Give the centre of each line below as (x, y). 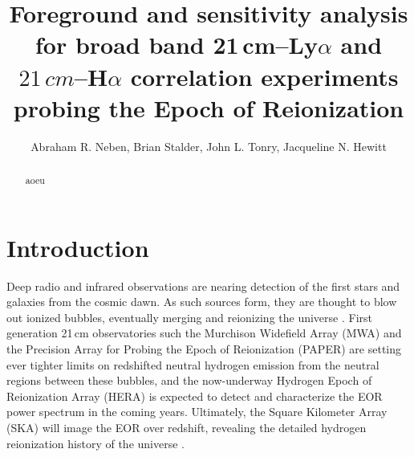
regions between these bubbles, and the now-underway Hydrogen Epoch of (189, 380)
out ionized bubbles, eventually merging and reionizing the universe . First (190, 317)
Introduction (78, 247)
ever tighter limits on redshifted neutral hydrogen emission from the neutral (193, 364)
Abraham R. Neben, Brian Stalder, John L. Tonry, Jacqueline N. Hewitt (209, 146)
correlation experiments (264, 76)
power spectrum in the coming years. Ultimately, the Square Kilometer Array (197, 412)
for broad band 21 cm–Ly (176, 45)
